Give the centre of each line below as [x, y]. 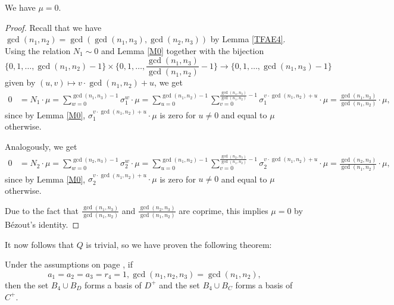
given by [20, 82]
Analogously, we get [41, 146]
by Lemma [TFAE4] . [248, 39]
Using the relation [38, 50]
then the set [27, 284]
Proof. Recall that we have [53, 27]
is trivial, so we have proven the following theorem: [179, 244]
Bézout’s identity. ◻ [42, 224]
